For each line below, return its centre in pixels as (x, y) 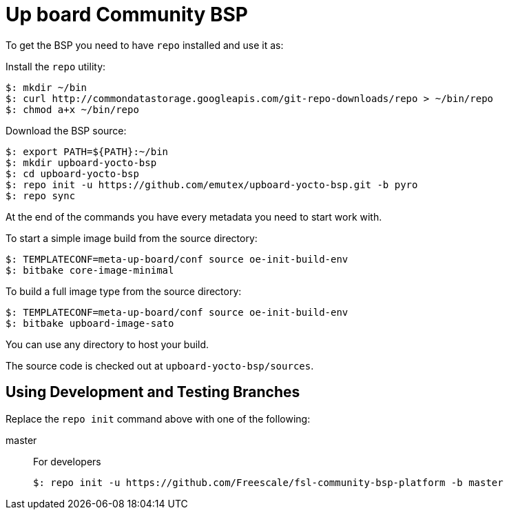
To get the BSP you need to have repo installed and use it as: (145, 45)
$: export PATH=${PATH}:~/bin (87, 151)
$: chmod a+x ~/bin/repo (72, 109)
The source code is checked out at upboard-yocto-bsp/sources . (160, 365)
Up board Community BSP (127, 14)
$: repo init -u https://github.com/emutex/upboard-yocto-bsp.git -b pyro (212, 184)
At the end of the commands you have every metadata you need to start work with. (194, 216)
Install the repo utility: (56, 66)
